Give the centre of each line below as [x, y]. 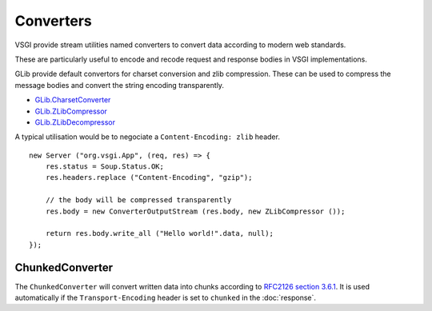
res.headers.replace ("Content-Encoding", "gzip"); [149, 177]
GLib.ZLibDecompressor [75, 122]
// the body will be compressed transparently [138, 200]
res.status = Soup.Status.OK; [104, 167]
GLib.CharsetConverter [73, 100]
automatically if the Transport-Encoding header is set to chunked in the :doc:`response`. [165, 298]
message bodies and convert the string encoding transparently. [119, 85]
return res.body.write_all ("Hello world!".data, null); [159, 233]
